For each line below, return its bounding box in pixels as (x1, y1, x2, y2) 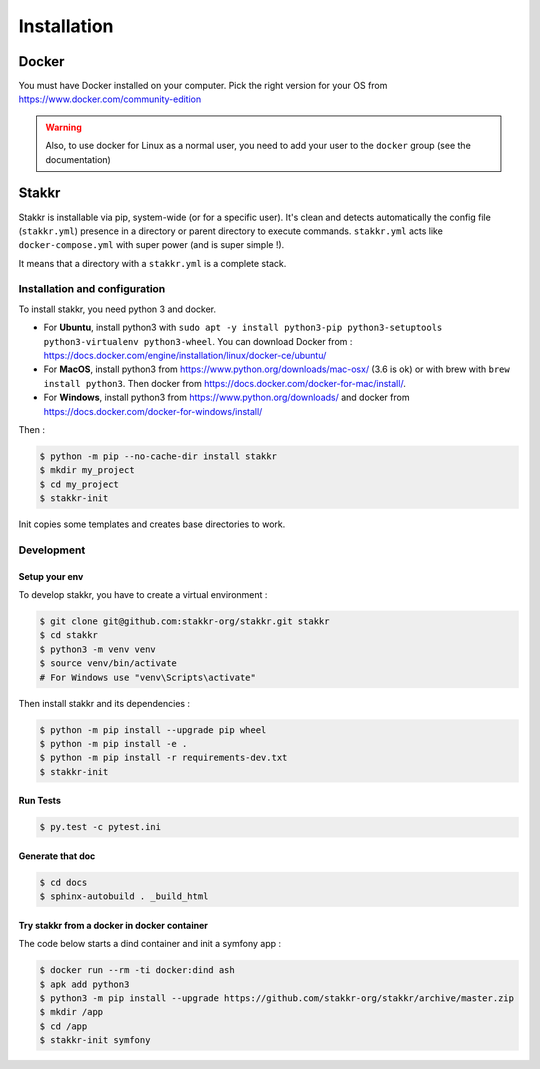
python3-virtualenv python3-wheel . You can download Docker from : (43, 335, 353, 347)
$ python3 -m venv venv (39, 643, 157, 655)
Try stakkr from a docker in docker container (18, 919, 209, 931)
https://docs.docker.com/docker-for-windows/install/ (43, 405, 263, 417)
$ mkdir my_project (39, 465, 135, 476)
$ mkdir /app (39, 1006, 104, 1018)
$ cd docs (39, 876, 88, 888)
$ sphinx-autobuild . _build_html (39, 891, 209, 902)
